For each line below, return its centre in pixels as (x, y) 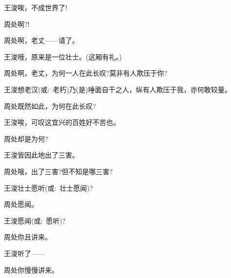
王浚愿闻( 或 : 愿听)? (35, 220)
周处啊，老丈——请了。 (41, 40)
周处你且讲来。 (28, 237)
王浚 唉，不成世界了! (36, 7)
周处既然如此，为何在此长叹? (50, 106)
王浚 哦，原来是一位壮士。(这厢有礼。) (63, 56)
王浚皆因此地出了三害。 (41, 155)
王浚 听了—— (24, 253)
